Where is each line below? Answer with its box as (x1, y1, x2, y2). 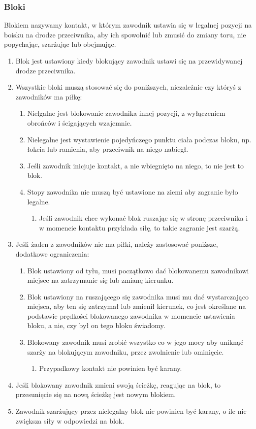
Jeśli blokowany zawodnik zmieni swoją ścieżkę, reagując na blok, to (15, 379, 221, 390)
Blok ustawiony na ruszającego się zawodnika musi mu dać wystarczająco (27, 291, 249, 301)
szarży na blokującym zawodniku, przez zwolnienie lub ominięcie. (27, 346, 224, 357)
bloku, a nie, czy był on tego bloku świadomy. (27, 320, 165, 330)
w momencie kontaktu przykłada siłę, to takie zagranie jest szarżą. (39, 222, 240, 232)
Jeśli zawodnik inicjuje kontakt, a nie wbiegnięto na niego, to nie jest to (27, 160, 244, 170)
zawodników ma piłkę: (15, 91, 82, 101)
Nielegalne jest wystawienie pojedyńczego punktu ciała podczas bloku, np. (27, 134, 252, 144)
